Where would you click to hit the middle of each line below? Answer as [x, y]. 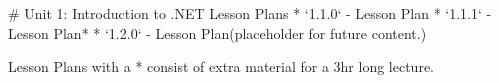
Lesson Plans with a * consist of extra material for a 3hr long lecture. [221, 66]
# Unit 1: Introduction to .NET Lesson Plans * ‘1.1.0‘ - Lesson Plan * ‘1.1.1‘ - [250, 13]
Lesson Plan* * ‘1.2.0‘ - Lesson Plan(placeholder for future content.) [217, 32]
